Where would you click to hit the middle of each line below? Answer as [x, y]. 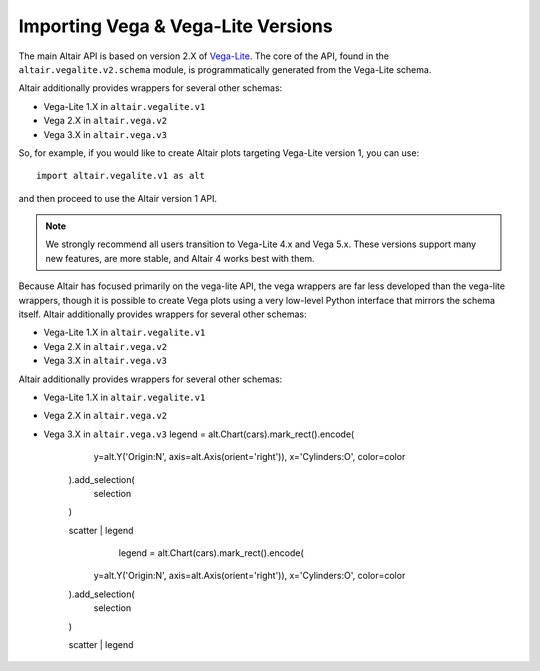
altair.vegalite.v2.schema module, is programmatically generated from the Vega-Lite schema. [225, 69]
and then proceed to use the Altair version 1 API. [118, 198]
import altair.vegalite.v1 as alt [120, 176]
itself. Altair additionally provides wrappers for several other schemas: [162, 314]
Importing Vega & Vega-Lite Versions [176, 26]
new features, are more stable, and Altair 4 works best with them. [180, 258]
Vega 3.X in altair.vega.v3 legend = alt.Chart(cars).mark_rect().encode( [199, 434]
